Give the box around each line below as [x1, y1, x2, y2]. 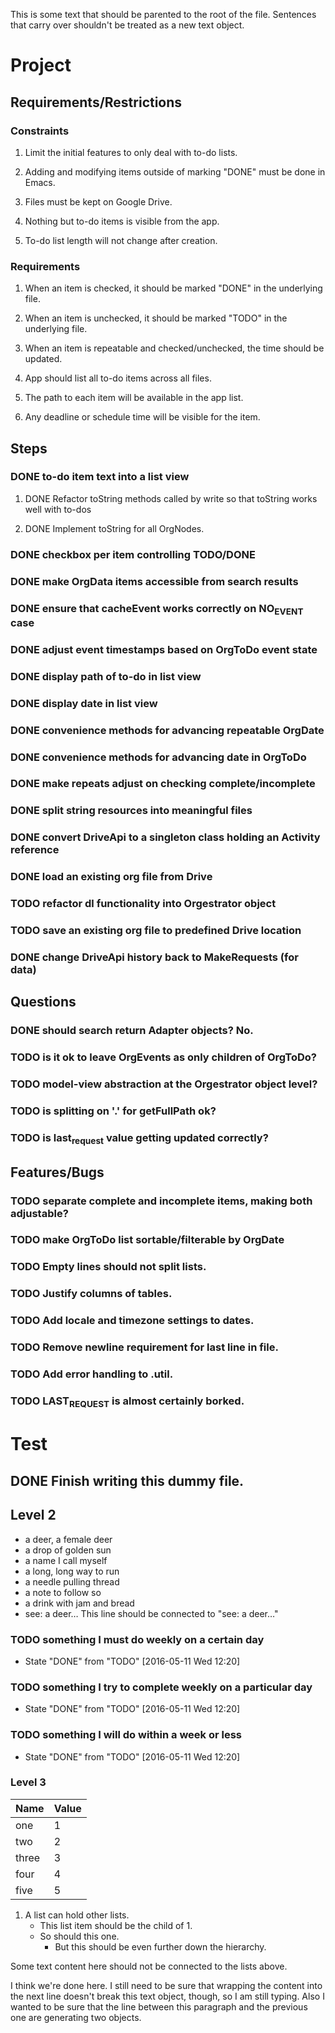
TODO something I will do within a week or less [10, 1728, 243, 1742]
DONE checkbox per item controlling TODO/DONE [10, 547, 256, 561]
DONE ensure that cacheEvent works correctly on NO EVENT [10, 601, 304, 617]
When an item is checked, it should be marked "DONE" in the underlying [24, 282, 323, 294]
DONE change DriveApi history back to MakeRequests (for [10, 950, 299, 964]
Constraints [10, 124, 70, 138]
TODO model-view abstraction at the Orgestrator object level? [10, 1077, 318, 1091]
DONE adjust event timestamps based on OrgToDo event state [10, 642, 318, 656]
